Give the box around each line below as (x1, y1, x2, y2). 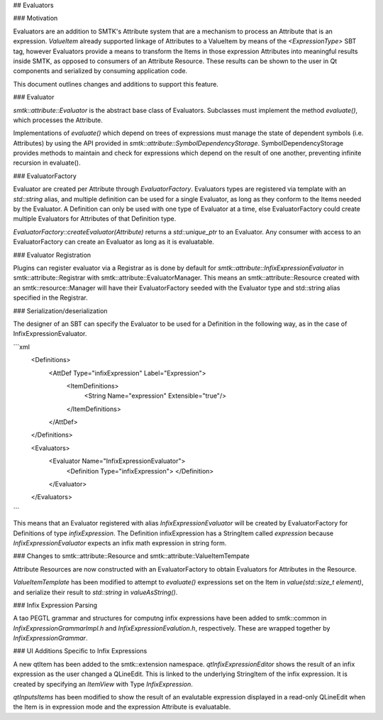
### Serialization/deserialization (13, 306, 108, 315)
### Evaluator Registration (13, 251, 91, 259)
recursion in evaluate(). (13, 158, 81, 167)
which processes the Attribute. (13, 116, 103, 124)
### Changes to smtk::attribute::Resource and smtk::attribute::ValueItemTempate (13, 552, 250, 560)
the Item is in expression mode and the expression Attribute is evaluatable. (13, 703, 231, 711)
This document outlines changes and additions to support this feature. (13, 80, 219, 88)
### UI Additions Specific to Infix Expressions (13, 647, 148, 655)
